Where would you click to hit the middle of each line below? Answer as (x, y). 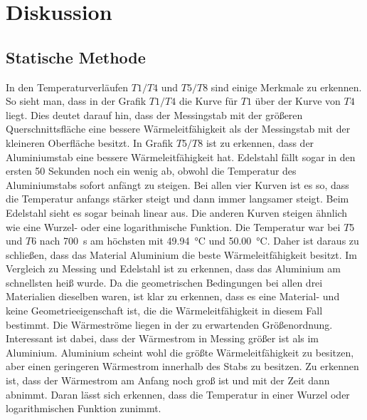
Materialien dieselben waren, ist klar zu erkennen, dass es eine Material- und (173, 296)
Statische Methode (76, 57)
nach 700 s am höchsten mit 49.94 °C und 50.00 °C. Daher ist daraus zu (199, 241)
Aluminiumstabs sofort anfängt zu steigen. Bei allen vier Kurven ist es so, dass (177, 184)
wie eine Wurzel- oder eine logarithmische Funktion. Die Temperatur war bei (173, 226)
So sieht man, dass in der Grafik (76, 101)
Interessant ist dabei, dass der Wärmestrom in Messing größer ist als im (163, 338)
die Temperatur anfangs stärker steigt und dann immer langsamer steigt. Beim (177, 199)
